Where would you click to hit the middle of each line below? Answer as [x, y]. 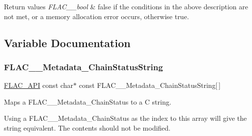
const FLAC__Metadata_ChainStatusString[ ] [150, 85]
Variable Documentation [67, 42]
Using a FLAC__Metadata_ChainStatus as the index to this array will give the [126, 118]
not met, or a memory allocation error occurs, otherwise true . [97, 16]
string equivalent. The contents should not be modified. [87, 127]
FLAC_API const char [39, 85]
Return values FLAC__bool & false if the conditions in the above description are [126, 6]
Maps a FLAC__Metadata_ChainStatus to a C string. [88, 101]
